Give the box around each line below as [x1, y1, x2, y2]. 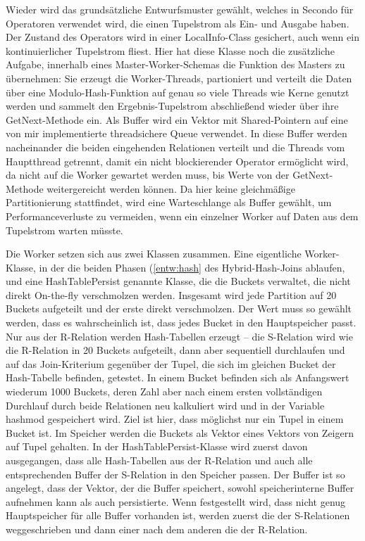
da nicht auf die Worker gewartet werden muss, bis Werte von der [6, 167, 290, 182]
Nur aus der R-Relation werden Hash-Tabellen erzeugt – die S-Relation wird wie [6, 329, 353, 343]
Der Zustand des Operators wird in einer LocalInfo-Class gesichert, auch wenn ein [6, 30, 359, 44]
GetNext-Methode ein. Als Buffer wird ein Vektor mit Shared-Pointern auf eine [6, 112, 348, 127]
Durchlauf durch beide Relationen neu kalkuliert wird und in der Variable [6, 397, 325, 412]
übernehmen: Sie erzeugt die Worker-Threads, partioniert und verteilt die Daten [6, 70, 352, 85]
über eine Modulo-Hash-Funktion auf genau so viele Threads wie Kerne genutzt [6, 84, 349, 99]
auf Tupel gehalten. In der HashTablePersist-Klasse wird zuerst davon [6, 439, 308, 454]
